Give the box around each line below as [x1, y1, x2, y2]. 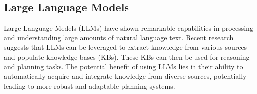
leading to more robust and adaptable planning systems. [4, 80, 175, 91]
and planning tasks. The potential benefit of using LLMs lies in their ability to [4, 61, 243, 71]
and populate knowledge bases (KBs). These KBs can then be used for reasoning [4, 51, 250, 62]
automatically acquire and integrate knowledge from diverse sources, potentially [4, 71, 247, 81]
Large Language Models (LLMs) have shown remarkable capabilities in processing [4, 23, 253, 33]
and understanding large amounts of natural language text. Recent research [4, 32, 234, 42]
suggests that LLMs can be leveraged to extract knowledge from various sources [4, 42, 247, 52]
